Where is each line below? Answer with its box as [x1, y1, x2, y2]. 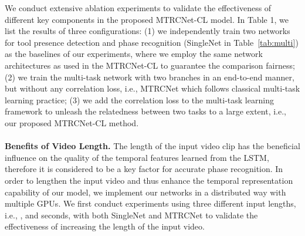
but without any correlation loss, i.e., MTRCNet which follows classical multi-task [5, 82, 300, 95]
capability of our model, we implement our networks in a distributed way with [5, 186, 286, 198]
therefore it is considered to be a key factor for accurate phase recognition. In [5, 163, 283, 175]
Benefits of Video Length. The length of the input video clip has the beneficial [5, 140, 300, 152]
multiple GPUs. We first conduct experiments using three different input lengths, [5, 197, 296, 210]
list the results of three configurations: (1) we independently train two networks [5, 25, 290, 37]
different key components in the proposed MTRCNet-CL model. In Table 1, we [5, 13, 289, 25]
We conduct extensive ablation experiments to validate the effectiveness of [5, 2, 272, 14]
